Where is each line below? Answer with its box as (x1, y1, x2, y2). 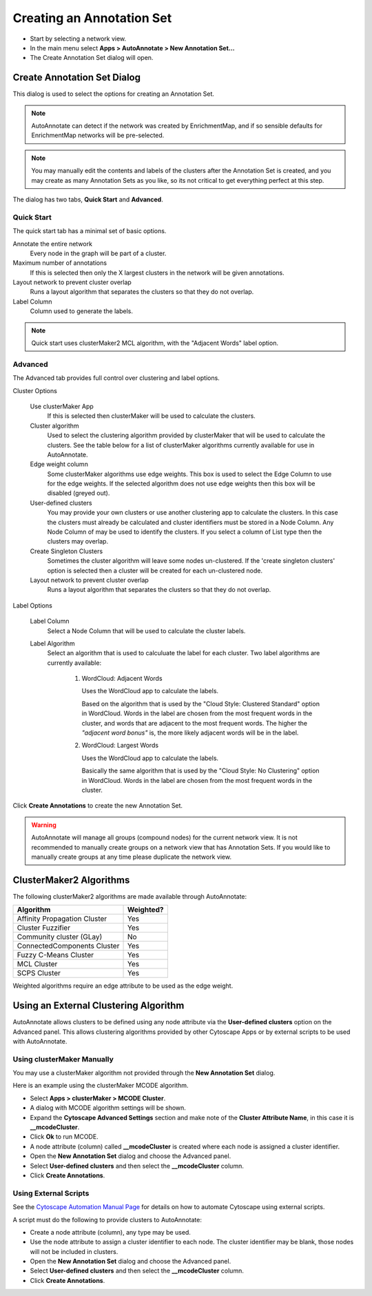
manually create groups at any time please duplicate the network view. (31, 853, 232, 861)
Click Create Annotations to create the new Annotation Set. (12, 801, 183, 810)
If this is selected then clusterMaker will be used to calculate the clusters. (47, 412, 256, 420)
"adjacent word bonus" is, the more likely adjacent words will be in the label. (81, 728, 299, 737)
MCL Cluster (17, 959, 58, 969)
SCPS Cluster (17, 968, 61, 978)
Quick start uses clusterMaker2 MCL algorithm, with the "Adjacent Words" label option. (31, 339, 279, 348)
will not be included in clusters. (30, 1247, 118, 1255)
